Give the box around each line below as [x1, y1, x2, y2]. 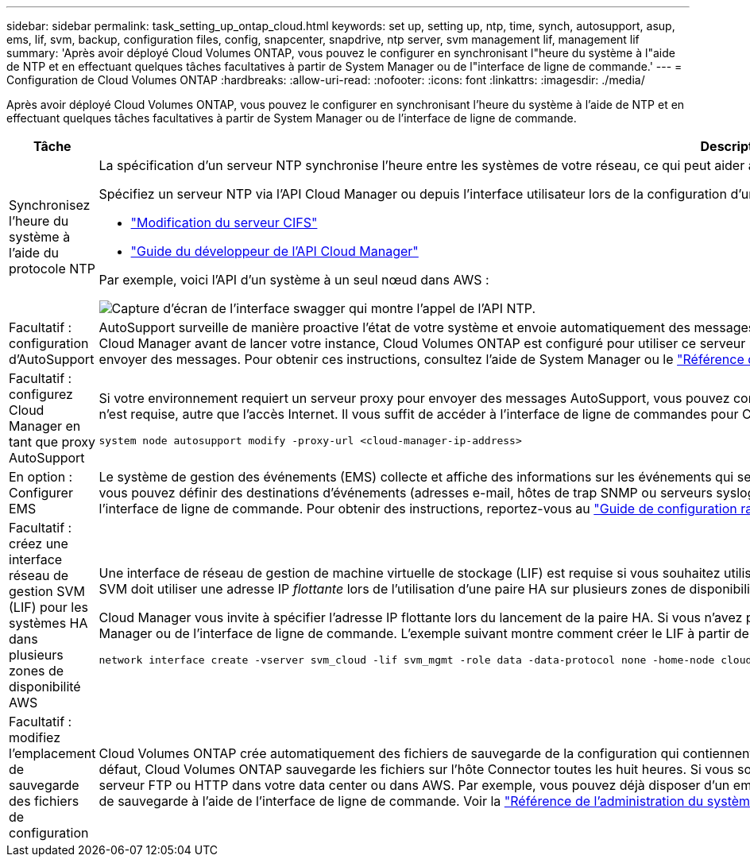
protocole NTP [9, 261, 95, 277]
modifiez [9, 729, 61, 745]
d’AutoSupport [9, 351, 95, 367]
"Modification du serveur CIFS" [130, 215, 318, 230]
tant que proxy [9, 434, 96, 450]
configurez [9, 386, 73, 402]
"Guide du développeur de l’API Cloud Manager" [130, 243, 419, 259]
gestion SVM [9, 583, 85, 599]
